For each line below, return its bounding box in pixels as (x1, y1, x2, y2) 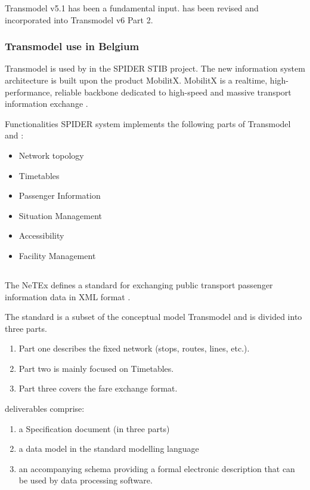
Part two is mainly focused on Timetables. (18, 362, 174, 374)
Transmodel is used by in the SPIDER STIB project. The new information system (5, 62, 305, 75)
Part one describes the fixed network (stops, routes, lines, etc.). (18, 342, 250, 355)
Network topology (18, 149, 84, 161)
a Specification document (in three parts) (18, 422, 170, 434)
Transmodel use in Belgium (5, 39, 139, 54)
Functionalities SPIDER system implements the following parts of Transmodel (5, 117, 291, 130)
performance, (5, 85, 52, 98)
